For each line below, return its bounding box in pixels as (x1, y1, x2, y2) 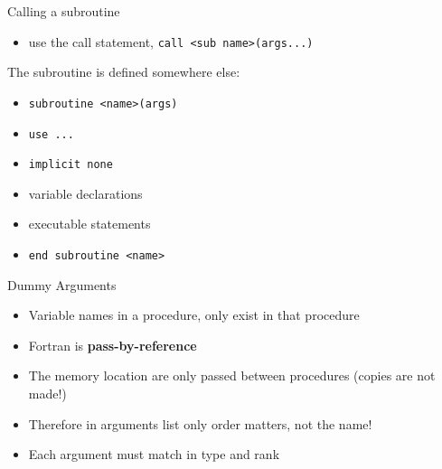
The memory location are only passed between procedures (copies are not (28, 366, 436, 385)
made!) (28, 384, 67, 403)
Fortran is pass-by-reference (28, 335, 197, 354)
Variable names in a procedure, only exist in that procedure (28, 305, 360, 324)
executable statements (28, 214, 151, 233)
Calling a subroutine (7, 2, 120, 20)
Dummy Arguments (7, 275, 117, 294)
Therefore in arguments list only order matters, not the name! (28, 414, 372, 433)
